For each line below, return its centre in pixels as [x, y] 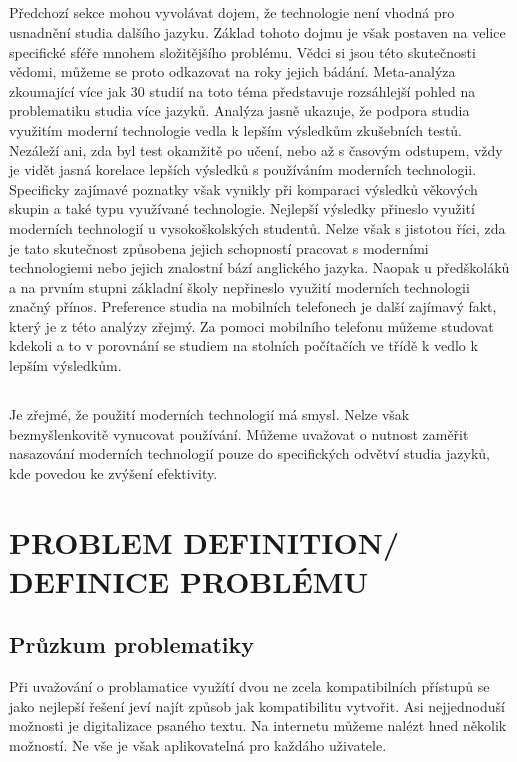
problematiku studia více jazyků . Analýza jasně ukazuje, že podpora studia [239, 110]
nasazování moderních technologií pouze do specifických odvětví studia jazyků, [249, 453]
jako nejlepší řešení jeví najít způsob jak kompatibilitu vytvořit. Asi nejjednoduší [257, 705]
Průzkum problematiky [132, 644]
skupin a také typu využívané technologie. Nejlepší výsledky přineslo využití [242, 208]
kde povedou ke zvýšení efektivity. [113, 472]
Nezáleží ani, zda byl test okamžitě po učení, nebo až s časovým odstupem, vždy [256, 149]
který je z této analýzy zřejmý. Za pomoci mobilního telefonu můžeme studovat [251, 325]
